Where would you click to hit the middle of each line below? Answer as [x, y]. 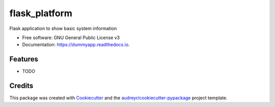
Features [24, 59]
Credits [21, 86]
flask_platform [41, 13]
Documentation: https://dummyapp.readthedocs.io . [76, 45]
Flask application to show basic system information [63, 28]
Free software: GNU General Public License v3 [71, 38]
